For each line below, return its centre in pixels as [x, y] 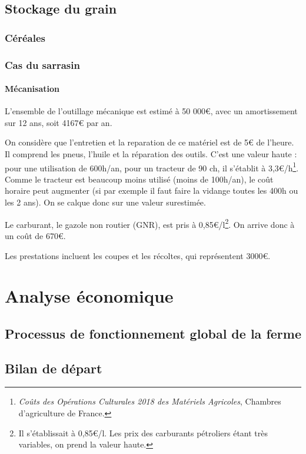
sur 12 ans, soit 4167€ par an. [59, 122]
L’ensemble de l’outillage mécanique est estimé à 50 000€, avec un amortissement [151, 111]
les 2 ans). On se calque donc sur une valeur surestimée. [105, 202]
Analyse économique [89, 296]
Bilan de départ [54, 368]
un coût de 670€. [35, 235]
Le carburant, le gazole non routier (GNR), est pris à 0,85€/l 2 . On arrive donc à [150, 223]
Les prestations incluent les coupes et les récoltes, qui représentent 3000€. [138, 255]
